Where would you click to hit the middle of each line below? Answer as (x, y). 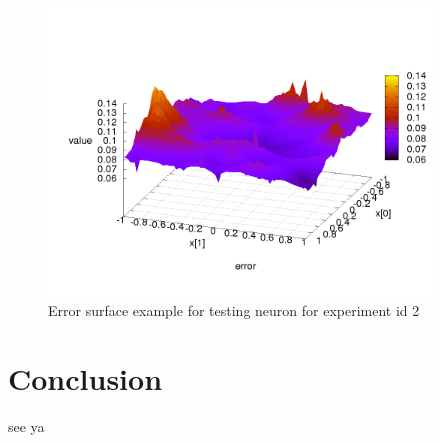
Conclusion (85, 378)
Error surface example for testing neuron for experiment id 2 (234, 309)
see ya (26, 426)
